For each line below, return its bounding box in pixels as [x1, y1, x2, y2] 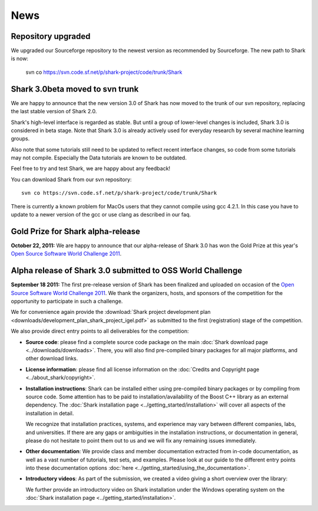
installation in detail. [25, 410, 74, 417]
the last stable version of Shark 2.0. [11, 108, 97, 115]
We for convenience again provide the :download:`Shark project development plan [11, 309, 211, 316]
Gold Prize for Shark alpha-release [11, 226, 141, 236]
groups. [11, 135, 30, 142]
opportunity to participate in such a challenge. [11, 298, 123, 305]
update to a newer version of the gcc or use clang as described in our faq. [11, 211, 191, 218]
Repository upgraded [11, 31, 91, 41]
